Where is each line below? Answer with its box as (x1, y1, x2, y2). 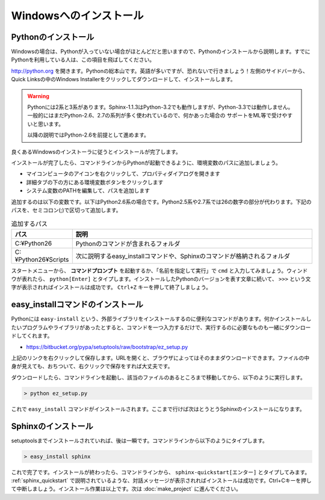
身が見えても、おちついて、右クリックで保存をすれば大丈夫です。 (11, 363, 173, 370)
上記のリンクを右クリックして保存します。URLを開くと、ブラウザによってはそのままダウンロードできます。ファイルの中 (11, 354, 310, 361)
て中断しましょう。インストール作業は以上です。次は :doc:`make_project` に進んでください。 (11, 485, 242, 493)
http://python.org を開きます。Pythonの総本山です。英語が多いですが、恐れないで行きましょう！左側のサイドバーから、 (11, 67, 308, 75)
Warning (27, 92, 49, 99)
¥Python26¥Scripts (14, 255, 69, 264)
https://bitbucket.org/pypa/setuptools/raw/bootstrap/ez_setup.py (26, 343, 188, 350)
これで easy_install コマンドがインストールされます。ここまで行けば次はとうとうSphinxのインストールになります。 (11, 405, 305, 412)
